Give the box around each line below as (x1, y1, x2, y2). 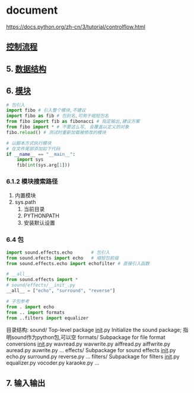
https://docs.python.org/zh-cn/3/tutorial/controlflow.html (6, 23, 145, 30)
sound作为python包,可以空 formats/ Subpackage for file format (11, 334, 166, 341)
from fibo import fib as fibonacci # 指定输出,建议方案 (6, 119, 141, 124)
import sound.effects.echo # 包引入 (6, 250, 110, 255)
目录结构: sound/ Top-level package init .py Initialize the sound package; (6, 327, 182, 334)
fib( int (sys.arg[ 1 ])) (17, 162, 70, 168)
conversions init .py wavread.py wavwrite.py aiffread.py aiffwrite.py (6, 340, 171, 347)
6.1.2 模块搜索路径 (6, 177, 58, 186)
